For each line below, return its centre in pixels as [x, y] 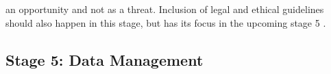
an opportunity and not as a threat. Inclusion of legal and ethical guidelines [165, 9]
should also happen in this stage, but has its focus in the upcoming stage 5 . [166, 22]
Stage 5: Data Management [105, 59]
